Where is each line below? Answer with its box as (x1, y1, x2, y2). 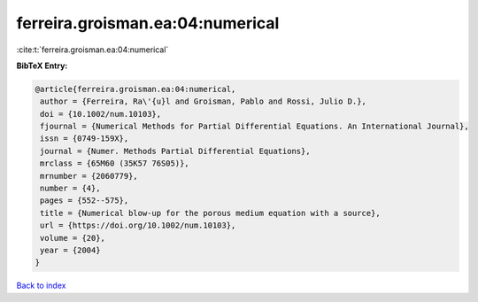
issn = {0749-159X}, (40, 134, 129, 143)
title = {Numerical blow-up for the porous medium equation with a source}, (40, 208, 381, 218)
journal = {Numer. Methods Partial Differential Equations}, (40, 146, 311, 156)
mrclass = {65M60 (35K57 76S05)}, (40, 159, 189, 168)
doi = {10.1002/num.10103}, (40, 109, 162, 119)
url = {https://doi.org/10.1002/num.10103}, (40, 221, 236, 230)
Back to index (16, 280, 66, 291)
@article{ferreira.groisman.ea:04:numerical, (35, 84, 236, 94)
